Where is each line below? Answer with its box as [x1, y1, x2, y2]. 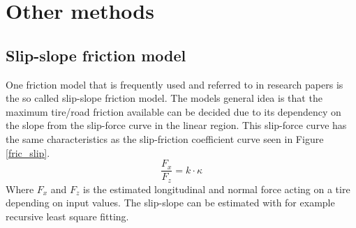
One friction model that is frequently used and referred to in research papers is [6, 77, 343, 91]
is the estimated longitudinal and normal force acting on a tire [83, 181, 350, 196]
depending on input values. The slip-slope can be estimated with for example [6, 195, 335, 210]
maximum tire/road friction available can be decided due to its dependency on [6, 104, 341, 119]
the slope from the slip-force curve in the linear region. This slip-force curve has [6, 118, 347, 132]
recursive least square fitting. [6, 208, 129, 223]
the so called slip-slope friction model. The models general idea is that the [6, 91, 322, 105]
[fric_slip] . [6, 145, 50, 160]
